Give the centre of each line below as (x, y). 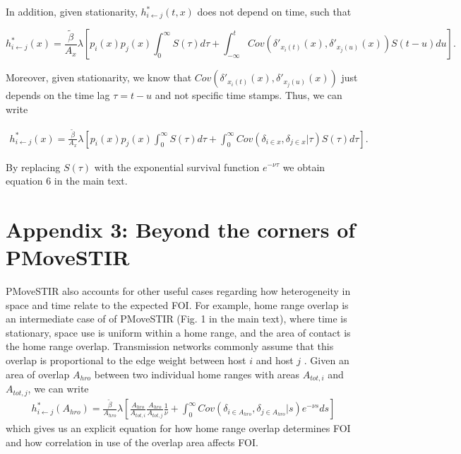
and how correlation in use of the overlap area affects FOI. (132, 442)
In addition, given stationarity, (72, 11)
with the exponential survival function (177, 167)
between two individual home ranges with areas (197, 374)
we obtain (304, 167)
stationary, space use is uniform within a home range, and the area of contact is (178, 332)
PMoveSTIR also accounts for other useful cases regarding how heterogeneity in (178, 291)
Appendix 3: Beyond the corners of (181, 229)
